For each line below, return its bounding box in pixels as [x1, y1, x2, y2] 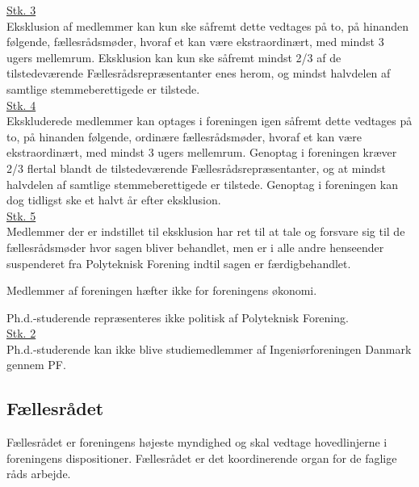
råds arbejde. [6, 465, 71, 482]
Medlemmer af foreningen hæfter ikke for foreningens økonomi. [6, 282, 317, 299]
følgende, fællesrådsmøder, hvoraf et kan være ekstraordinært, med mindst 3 [6, 33, 384, 50]
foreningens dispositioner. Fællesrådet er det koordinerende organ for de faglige [6, 449, 397, 466]
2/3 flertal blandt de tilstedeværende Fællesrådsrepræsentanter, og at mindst [6, 159, 386, 176]
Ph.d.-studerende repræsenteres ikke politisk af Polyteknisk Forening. [6, 309, 349, 325]
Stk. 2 [6, 325, 36, 342]
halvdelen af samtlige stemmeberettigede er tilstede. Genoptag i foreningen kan [6, 175, 398, 192]
